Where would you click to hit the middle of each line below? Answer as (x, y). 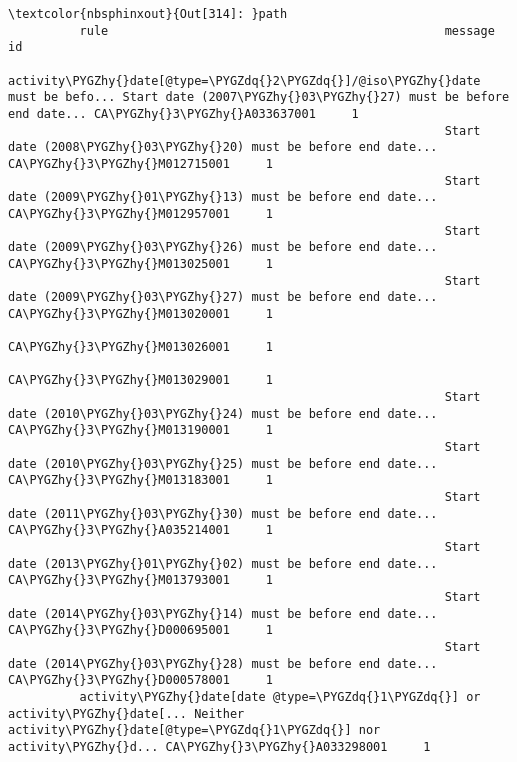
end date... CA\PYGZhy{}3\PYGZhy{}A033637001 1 (183, 113)
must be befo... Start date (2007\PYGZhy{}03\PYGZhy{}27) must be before (259, 97)
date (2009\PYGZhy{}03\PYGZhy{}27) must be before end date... (223, 297)
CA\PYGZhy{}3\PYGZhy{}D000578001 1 (140, 680)
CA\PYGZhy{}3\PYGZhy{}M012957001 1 (140, 213)
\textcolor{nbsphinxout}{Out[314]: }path (148, 14)
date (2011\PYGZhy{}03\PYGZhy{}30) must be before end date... (223, 513)
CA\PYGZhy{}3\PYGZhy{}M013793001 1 (140, 580)
